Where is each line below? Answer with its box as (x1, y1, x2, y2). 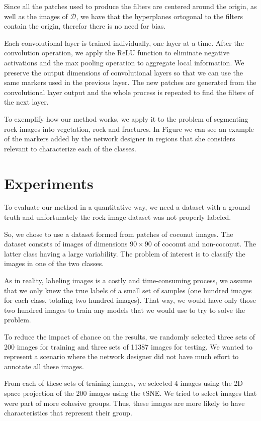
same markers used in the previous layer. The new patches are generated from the (4, 77, 256, 88)
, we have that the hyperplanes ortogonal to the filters (76, 11, 243, 21)
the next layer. (4, 97, 49, 107)
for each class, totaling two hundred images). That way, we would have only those (4, 295, 256, 305)
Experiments (4, 173, 94, 193)
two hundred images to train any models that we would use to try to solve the (4, 304, 245, 315)
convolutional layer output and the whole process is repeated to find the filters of (4, 87, 254, 97)
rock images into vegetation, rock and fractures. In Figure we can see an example (4, 123, 254, 134)
